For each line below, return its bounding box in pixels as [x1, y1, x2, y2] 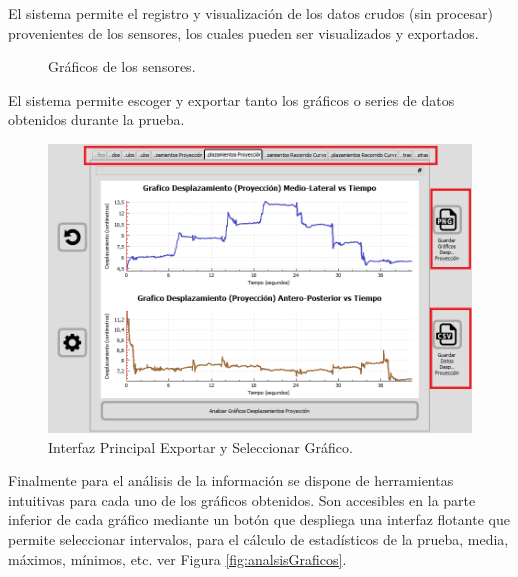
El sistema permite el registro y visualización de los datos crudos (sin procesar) [8, 3, 493, 23]
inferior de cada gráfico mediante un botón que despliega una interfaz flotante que [8, 509, 510, 530]
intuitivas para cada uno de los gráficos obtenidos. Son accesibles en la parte [8, 489, 476, 510]
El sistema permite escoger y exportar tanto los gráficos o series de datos [8, 89, 455, 110]
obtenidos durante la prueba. [8, 109, 185, 130]
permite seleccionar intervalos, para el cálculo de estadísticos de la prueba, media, [8, 529, 509, 550]
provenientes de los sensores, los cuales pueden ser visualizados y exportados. [8, 22, 479, 43]
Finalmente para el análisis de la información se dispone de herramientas [8, 470, 454, 491]
